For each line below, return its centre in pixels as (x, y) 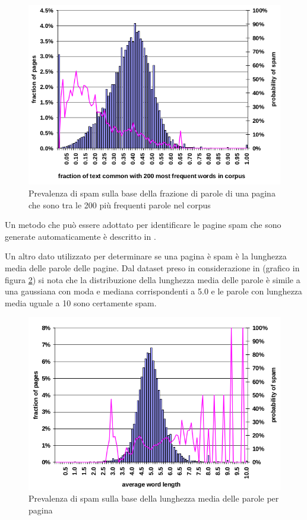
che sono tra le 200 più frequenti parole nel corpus (120, 204)
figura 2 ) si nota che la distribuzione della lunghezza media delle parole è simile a (153, 279)
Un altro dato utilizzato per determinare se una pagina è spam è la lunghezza (146, 256)
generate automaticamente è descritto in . (80, 236)
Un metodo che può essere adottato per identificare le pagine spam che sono (143, 225)
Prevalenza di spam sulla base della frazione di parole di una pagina (152, 193)
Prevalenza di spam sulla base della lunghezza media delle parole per (154, 498)
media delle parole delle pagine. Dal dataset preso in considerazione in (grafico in (152, 267)
